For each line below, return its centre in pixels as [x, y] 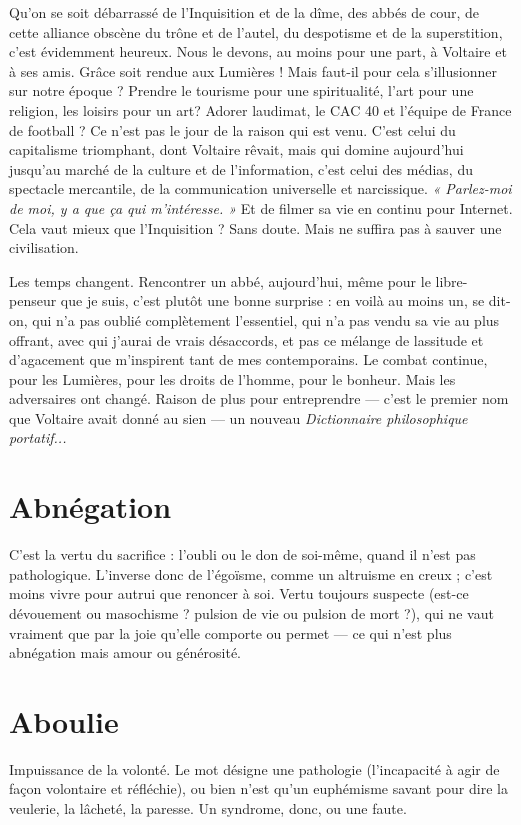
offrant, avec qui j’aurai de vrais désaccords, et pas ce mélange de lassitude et [246, 339]
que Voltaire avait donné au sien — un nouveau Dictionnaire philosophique [238, 417]
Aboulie [64, 720]
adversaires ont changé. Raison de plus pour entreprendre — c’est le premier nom [259, 398]
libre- [451, 280]
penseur [33, 300]
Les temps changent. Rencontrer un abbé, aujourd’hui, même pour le [220, 280]
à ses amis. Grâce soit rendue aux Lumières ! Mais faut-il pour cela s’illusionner [253, 70]
